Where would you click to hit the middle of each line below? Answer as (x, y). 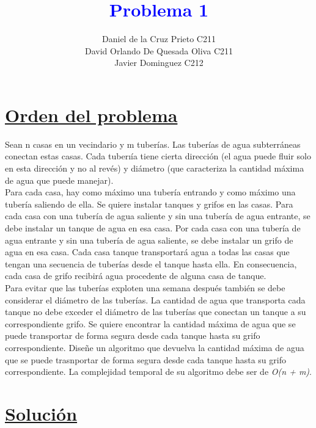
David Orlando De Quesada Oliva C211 (159, 50)
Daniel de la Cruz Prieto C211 (159, 39)
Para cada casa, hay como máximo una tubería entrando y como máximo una (150, 192)
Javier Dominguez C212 (159, 63)
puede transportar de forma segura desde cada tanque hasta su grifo (133, 336)
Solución (41, 413)
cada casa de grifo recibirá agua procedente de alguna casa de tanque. (136, 276)
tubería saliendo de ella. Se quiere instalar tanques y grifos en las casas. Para (149, 204)
